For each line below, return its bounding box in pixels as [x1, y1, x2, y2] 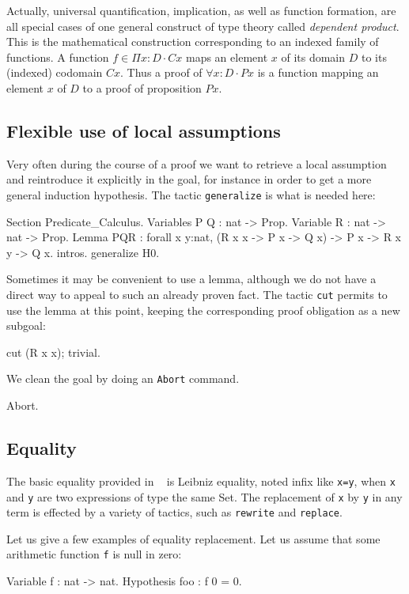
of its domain [281, 48, 346, 65]
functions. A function [6, 48, 109, 65]
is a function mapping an [257, 64, 379, 81]
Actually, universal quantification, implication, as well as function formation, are [6, 2, 396, 18]
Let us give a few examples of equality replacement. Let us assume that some [6, 530, 381, 547]
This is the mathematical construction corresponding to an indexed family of [6, 33, 379, 50]
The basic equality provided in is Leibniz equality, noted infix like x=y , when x [6, 472, 396, 489]
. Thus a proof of [120, 64, 203, 81]
